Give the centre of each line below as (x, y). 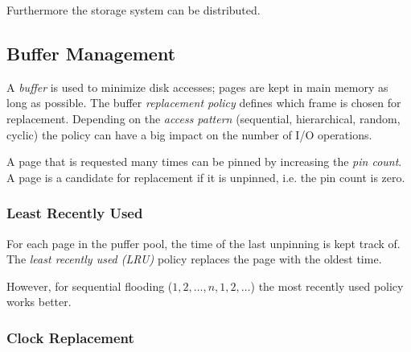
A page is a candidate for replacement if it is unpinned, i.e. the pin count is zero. (206, 177)
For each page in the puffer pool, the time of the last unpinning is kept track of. (203, 243)
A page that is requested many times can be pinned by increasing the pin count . (204, 162)
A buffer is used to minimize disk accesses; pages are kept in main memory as (197, 87)
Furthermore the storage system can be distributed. (134, 10)
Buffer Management (91, 53)
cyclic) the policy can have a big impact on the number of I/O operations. (189, 134)
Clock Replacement (70, 337)
